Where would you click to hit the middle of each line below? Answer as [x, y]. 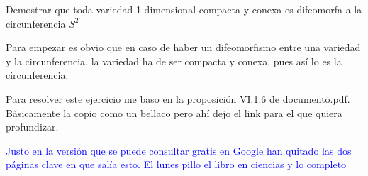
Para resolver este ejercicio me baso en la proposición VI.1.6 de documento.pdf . [178, 98]
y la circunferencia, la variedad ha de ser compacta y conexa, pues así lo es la [174, 61]
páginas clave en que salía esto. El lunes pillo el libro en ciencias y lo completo [176, 164]
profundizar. [32, 127]
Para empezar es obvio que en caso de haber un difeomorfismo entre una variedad [183, 47]
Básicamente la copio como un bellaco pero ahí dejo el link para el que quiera [174, 112]
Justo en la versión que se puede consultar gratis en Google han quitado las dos [179, 150]
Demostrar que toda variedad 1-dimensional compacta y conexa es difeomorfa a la [184, 9]
